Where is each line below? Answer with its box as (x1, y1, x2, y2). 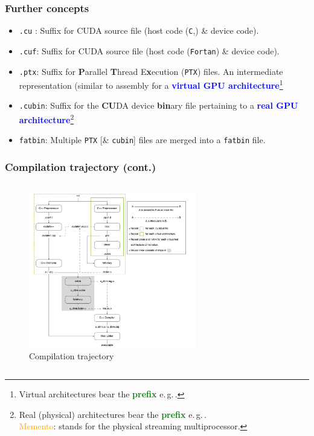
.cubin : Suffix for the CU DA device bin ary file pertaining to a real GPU (19, 99, 298, 112)
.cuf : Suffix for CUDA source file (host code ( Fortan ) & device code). (19, 44, 280, 57)
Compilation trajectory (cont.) (5, 159, 156, 174)
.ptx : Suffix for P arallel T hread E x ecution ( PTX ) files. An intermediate (19, 65, 283, 77)
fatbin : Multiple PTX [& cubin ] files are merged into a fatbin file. (19, 133, 266, 146)
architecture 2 (19, 112, 74, 126)
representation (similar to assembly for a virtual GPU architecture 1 (19, 77, 283, 91)
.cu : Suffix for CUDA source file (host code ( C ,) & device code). (19, 24, 259, 37)
